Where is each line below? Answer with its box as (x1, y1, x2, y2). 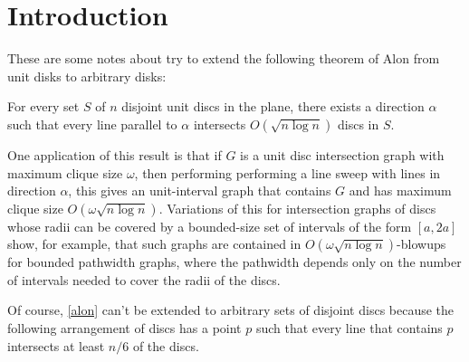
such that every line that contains (255, 319, 443, 338)
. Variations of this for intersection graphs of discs (158, 198, 436, 217)
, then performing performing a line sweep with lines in (134, 163, 441, 182)
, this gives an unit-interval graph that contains (68, 181, 331, 200)
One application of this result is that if (7, 145, 222, 164)
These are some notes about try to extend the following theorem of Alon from (7, 49, 440, 68)
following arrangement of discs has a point (7, 319, 242, 338)
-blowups (397, 234, 446, 253)
